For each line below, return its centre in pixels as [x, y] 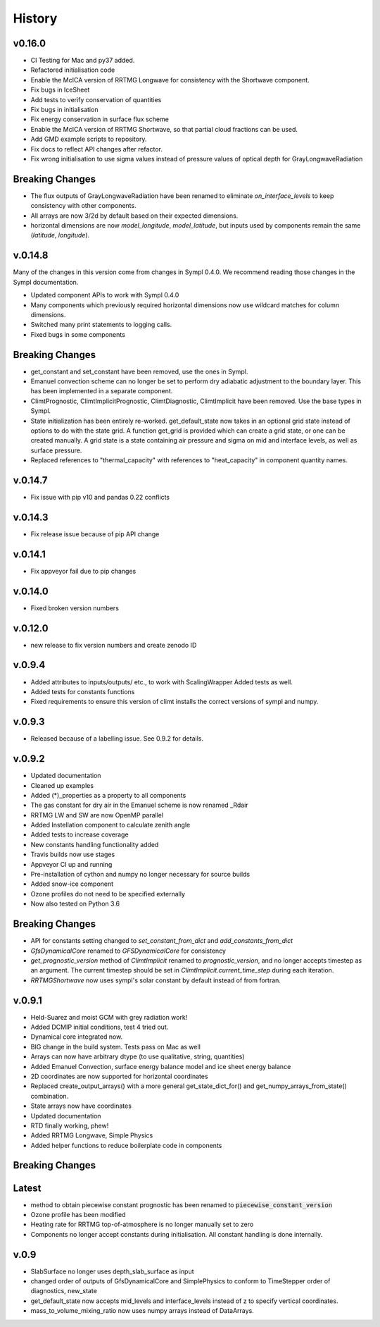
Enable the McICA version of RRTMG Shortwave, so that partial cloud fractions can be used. [164, 129]
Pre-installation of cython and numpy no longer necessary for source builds [140, 875]
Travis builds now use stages [73, 854]
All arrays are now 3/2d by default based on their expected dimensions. [134, 216]
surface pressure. [56, 450]
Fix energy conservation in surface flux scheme [100, 119]
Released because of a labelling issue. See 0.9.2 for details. [117, 739]
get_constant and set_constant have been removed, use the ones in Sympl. [139, 371]
